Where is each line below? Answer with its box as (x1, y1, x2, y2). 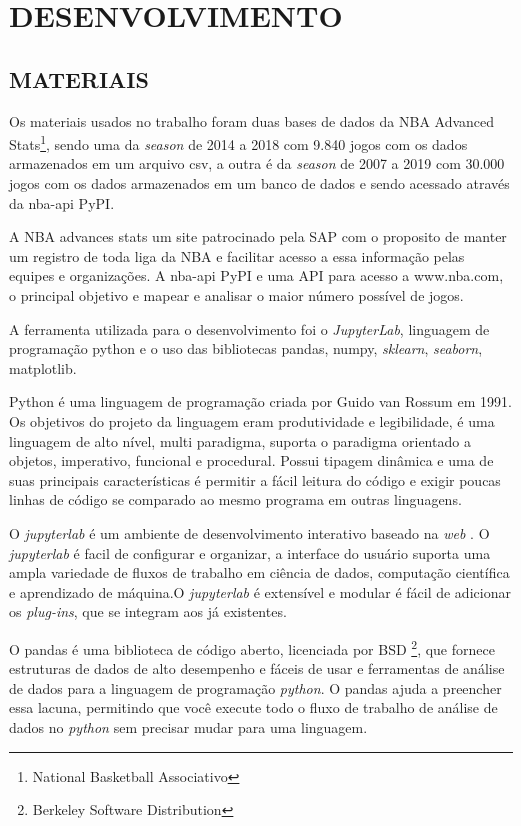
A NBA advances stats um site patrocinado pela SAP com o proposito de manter (9, 226, 507, 247)
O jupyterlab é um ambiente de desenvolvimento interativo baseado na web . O (9, 522, 490, 543)
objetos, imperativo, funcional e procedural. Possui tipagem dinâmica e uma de (9, 450, 494, 471)
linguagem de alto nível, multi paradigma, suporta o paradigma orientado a (9, 430, 471, 451)
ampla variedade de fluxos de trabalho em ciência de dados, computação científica (9, 562, 510, 583)
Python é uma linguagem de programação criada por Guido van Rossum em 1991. (9, 391, 512, 412)
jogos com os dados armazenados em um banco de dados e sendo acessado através (9, 173, 510, 194)
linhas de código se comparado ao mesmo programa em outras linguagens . (9, 489, 462, 510)
